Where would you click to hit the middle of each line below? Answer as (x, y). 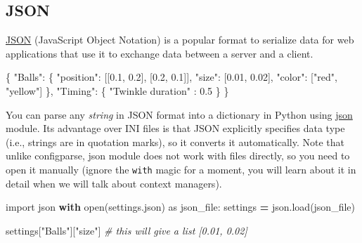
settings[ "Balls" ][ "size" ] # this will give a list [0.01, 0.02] (127, 230)
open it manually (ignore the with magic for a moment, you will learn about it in (181, 169)
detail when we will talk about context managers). (114, 183)
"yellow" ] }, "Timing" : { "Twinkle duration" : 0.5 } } (117, 90)
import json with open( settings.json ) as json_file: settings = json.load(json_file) (180, 207)
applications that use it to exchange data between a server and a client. (160, 53)
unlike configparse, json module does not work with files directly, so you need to (178, 156)
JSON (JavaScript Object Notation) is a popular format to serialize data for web (180, 40)
